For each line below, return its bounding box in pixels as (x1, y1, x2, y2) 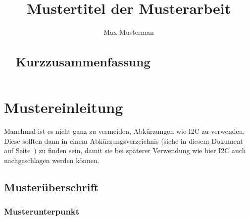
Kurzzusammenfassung (15, 53, 151, 70)
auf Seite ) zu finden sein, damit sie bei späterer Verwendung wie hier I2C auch (4, 145, 246, 156)
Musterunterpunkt (4, 205, 80, 218)
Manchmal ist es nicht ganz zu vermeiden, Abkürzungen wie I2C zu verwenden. (4, 126, 245, 136)
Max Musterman (103, 27, 154, 37)
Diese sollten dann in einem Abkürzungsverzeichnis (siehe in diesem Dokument (4, 135, 243, 146)
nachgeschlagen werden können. (4, 155, 100, 165)
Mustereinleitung (4, 97, 123, 117)
